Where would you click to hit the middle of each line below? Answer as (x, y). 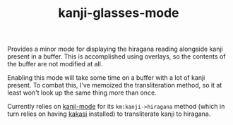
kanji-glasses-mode (119, 13)
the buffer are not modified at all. (55, 64)
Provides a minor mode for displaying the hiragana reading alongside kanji (115, 49)
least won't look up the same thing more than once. (82, 93)
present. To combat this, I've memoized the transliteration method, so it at (115, 85)
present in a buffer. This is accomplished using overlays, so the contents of (116, 56)
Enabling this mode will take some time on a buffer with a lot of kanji (106, 78)
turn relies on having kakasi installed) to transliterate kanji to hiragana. (109, 114)
